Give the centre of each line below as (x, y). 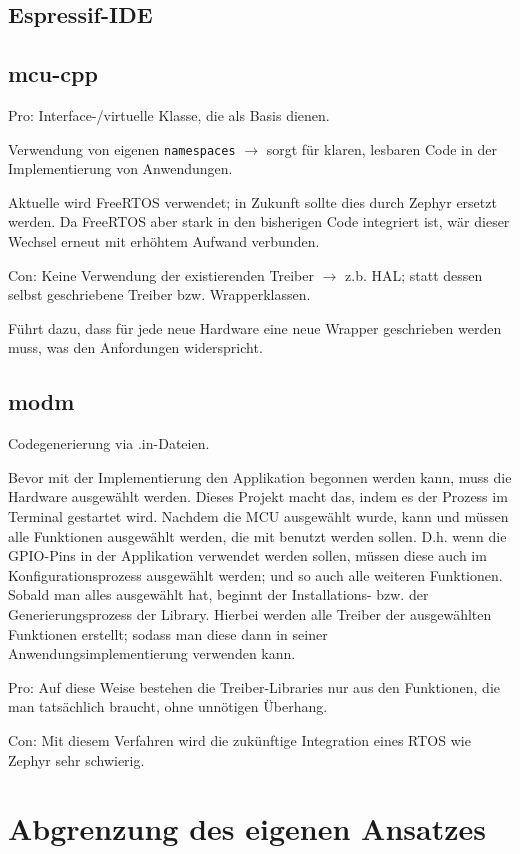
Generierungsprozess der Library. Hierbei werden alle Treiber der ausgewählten (250, 613)
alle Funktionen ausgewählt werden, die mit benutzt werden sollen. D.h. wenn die (257, 535)
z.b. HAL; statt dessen (414, 274)
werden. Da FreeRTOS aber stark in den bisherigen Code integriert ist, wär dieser (259, 221)
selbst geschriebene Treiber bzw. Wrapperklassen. (159, 294)
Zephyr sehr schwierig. (76, 759)
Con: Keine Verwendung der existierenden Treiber (161, 274)
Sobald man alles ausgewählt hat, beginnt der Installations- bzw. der (218, 594)
